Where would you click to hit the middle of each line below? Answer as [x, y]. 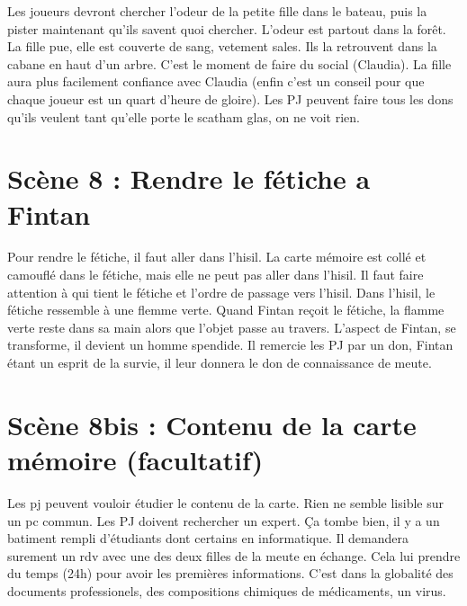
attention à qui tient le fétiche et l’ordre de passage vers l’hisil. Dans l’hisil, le [221, 292]
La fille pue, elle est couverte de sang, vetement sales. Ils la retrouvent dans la [222, 46]
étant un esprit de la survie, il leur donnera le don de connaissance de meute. [220, 363]
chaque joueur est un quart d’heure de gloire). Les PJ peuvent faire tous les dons [230, 98]
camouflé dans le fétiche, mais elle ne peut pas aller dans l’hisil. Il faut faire [216, 275]
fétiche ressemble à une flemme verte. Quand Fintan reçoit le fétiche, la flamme [226, 310]
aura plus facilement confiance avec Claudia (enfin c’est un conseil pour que [216, 81]
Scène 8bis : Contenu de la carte [212, 424]
